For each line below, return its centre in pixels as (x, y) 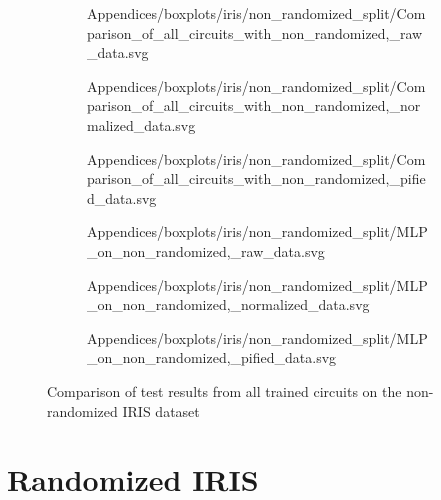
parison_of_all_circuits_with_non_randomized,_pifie (256, 178)
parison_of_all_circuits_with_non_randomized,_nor (254, 105)
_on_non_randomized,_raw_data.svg (206, 250)
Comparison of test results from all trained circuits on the (224, 390)
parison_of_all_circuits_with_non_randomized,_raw (255, 32)
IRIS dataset (161, 410)
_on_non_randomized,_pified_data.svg (212, 357)
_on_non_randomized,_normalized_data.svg (228, 304)
